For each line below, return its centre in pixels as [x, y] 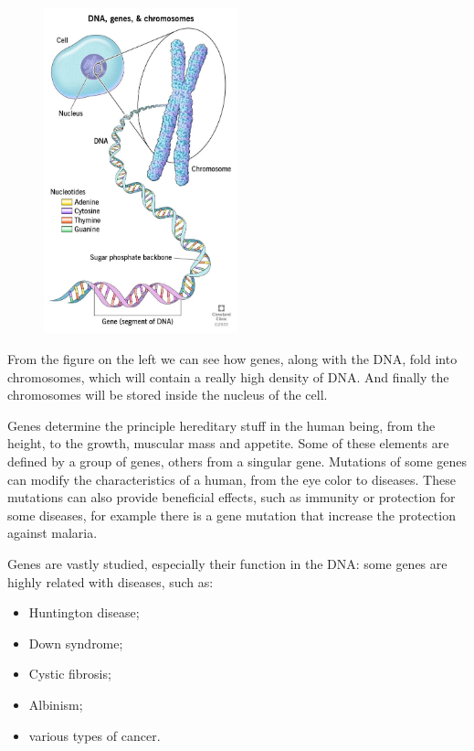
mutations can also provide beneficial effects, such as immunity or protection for [232, 497]
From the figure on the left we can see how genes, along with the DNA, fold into [232, 359]
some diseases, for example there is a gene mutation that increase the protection [232, 515]
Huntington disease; [84, 612]
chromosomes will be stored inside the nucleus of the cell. [168, 395]
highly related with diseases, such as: [111, 581]
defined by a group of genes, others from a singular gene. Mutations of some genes [237, 461]
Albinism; [56, 704]
